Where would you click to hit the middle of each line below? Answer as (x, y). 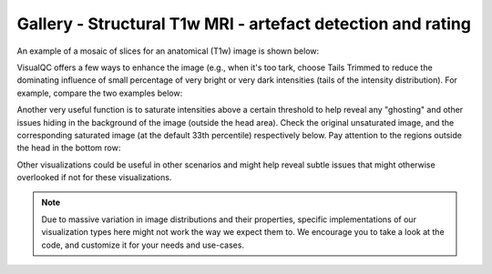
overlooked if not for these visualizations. (94, 178)
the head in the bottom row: (69, 148)
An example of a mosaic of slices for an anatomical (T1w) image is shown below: (168, 51)
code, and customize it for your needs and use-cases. (143, 245)
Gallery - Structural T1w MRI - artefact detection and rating (244, 24)
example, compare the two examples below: (100, 93)
